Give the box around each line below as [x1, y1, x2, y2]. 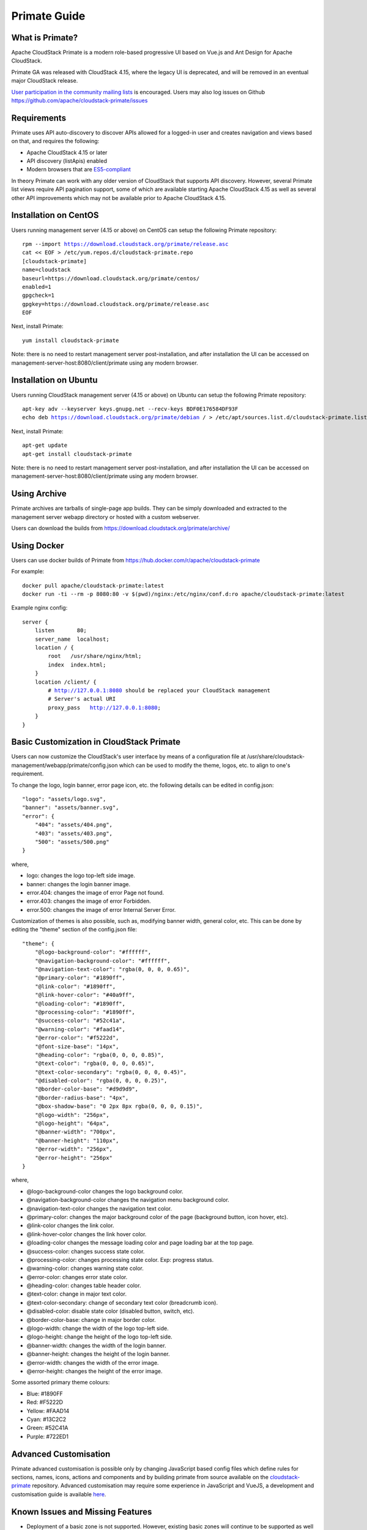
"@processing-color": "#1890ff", [34, 1009, 136, 1015]
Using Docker [11, 540, 64, 551]
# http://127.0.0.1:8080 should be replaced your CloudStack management [48, 687, 271, 694]
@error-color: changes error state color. [26, 1273, 128, 1280]
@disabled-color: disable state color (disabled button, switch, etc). [26, 1307, 195, 1315]
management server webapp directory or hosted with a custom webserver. [11, 513, 200, 520]
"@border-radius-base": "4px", [34, 1094, 129, 1101]
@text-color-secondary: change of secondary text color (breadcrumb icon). [26, 1299, 218, 1306]
